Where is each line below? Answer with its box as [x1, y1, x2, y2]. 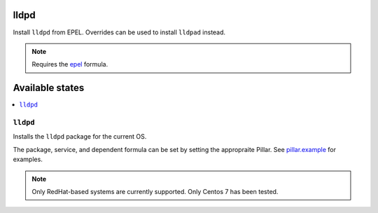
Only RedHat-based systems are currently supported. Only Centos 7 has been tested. [31, 187, 279, 195]
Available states [13, 82, 85, 94]
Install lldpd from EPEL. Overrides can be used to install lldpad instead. [13, 28, 226, 36]
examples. [13, 155, 43, 164]
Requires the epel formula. [31, 60, 108, 69]
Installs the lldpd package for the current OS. [13, 132, 147, 141]
